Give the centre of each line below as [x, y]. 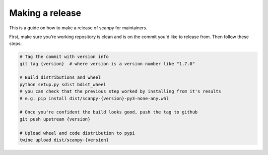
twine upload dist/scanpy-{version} [64, 140]
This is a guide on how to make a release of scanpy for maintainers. [78, 28]
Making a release [45, 13]
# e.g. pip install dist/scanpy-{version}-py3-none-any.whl [94, 98]
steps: [15, 44]
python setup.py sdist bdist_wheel [63, 84]
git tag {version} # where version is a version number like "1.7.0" [107, 64]
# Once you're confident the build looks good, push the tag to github [109, 112]
